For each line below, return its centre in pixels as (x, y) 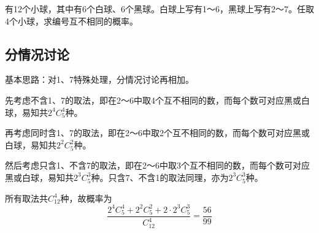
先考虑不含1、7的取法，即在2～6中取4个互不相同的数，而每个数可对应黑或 (153, 100)
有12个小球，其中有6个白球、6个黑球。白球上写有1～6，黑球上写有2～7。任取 (159, 9)
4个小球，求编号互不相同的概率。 (71, 21)
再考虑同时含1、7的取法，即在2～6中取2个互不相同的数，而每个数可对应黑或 (157, 133)
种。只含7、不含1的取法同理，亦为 (160, 177)
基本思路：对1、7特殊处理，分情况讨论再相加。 (99, 79)
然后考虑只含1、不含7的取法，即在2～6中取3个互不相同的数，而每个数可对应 (157, 165)
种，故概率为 (86, 198)
